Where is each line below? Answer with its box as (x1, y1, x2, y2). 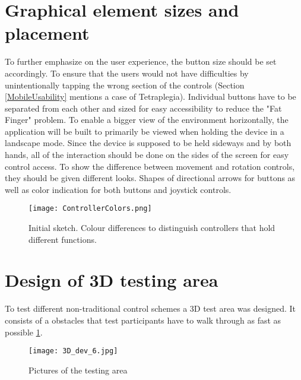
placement (5, 21, 90, 45)
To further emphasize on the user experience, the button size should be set (5, 55, 277, 68)
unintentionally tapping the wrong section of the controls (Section (5, 78, 245, 91)
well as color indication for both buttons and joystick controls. (5, 183, 232, 195)
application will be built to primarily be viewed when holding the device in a (5, 125, 284, 137)
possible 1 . (5, 325, 43, 338)
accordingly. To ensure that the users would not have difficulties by (5, 66, 249, 79)
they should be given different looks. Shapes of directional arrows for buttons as (5, 172, 296, 184)
